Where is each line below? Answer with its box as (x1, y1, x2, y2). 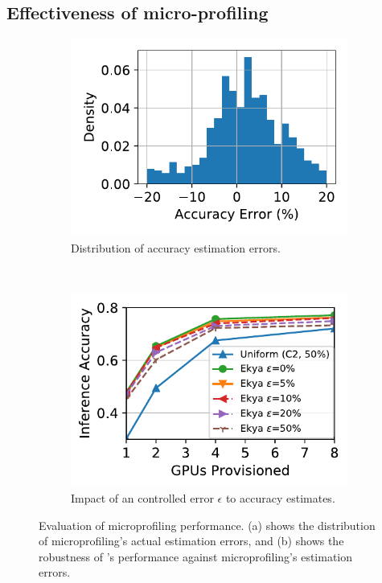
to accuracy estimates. (225, 489, 335, 506)
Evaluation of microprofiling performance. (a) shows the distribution (39, 516, 376, 533)
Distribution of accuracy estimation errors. (71, 239, 281, 256)
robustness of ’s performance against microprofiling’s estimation (39, 548, 353, 565)
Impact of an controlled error (71, 489, 214, 506)
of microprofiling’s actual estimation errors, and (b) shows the (39, 532, 344, 549)
